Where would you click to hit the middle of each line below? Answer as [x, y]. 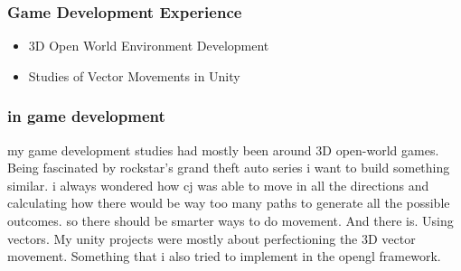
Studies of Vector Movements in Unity [134, 75]
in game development [86, 116]
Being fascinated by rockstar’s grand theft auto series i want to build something [229, 168]
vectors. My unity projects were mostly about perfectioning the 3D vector [212, 238]
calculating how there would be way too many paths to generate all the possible [229, 203]
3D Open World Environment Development [149, 46]
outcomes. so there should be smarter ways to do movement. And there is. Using [230, 220]
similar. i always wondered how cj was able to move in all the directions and [218, 185]
